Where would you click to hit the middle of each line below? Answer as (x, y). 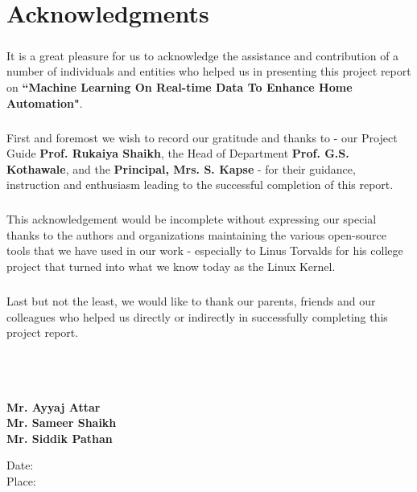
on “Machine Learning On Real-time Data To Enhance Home (180, 86)
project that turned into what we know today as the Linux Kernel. (171, 266)
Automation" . (45, 102)
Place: (21, 480)
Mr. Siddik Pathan (60, 438)
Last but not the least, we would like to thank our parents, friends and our (191, 301)
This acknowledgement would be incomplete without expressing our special (192, 219)
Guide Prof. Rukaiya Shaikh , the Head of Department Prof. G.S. (178, 153)
